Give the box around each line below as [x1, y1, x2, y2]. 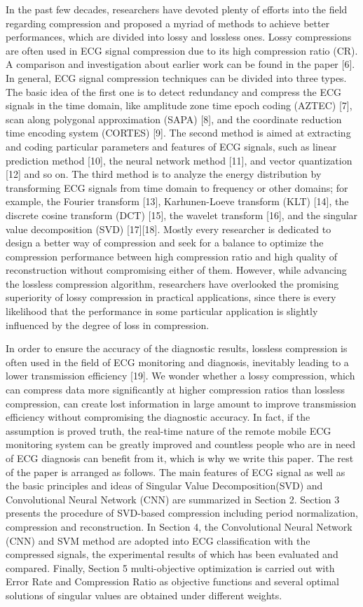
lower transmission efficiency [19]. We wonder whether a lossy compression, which [6, 368, 355, 383]
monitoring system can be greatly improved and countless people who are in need [6, 437, 355, 452]
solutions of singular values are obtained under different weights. [6, 587, 282, 602]
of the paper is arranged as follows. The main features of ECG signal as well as [6, 464, 345, 479]
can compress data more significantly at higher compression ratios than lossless [6, 382, 345, 397]
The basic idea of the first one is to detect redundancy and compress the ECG [6, 84, 342, 99]
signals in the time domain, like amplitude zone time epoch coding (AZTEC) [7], [6, 98, 352, 113]
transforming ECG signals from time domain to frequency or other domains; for [6, 180, 348, 195]
